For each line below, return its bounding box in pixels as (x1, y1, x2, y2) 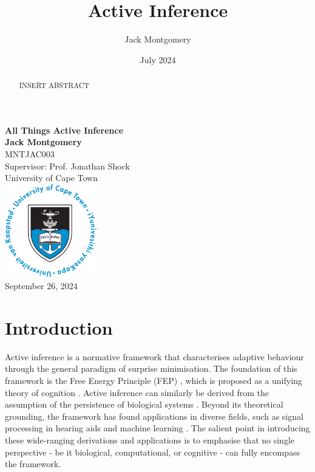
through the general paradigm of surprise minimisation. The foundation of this (5, 362, 297, 375)
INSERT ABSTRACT (19, 80, 90, 91)
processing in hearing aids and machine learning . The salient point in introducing (5, 422, 310, 434)
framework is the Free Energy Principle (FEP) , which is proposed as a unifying (5, 374, 302, 386)
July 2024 (140, 53, 176, 66)
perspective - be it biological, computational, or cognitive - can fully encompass (5, 445, 300, 458)
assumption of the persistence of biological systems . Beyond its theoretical (5, 398, 283, 411)
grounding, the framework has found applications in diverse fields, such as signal (5, 409, 303, 422)
